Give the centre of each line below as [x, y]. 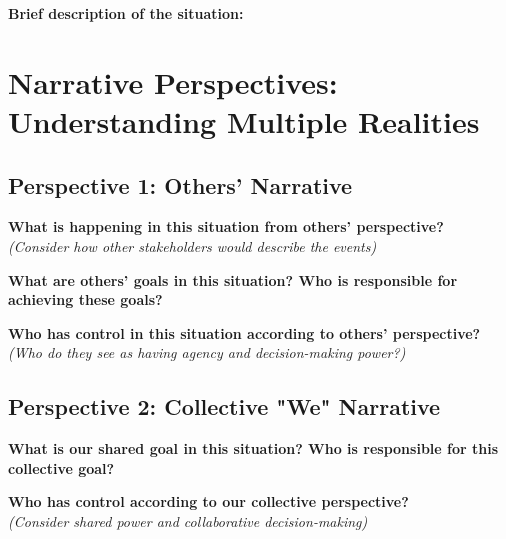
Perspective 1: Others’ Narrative [180, 184]
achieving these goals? [85, 299]
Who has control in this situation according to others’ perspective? [244, 332]
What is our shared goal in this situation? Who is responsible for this [253, 448]
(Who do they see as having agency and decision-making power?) [207, 352]
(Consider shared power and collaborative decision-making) [188, 520]
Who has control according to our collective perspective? [208, 501]
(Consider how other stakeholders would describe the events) [192, 245]
